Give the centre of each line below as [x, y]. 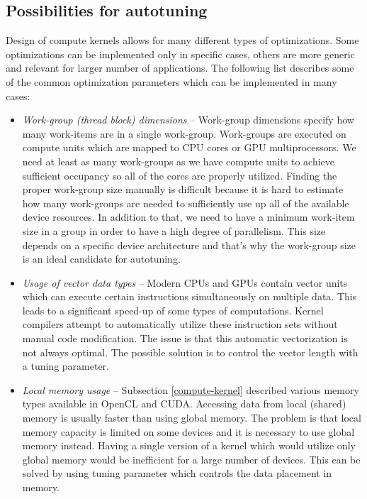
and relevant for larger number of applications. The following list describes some [180, 68]
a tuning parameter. [66, 366]
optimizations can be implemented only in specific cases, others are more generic [180, 54]
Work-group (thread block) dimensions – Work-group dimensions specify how [188, 120]
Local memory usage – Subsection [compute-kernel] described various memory [191, 389]
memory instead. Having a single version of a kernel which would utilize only [189, 445]
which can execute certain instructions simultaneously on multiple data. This [190, 296]
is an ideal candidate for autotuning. [101, 259]
